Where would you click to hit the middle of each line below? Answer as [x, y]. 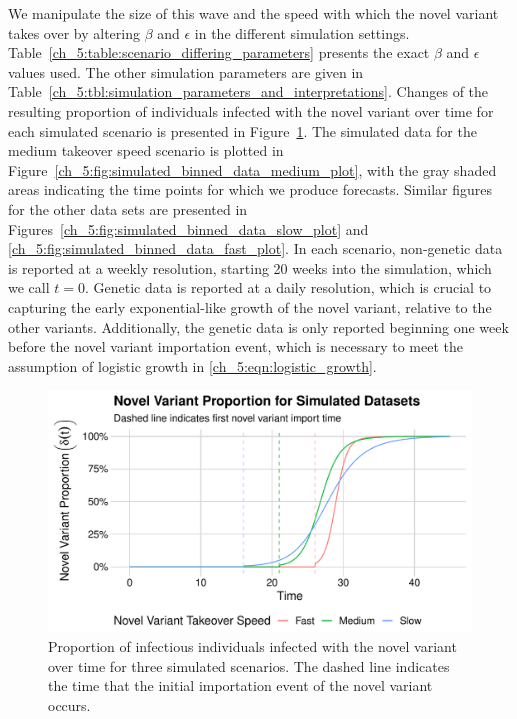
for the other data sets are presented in [128, 208]
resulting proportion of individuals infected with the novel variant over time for [251, 110]
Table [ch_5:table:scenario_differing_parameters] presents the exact [219, 52]
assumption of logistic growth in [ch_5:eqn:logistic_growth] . [192, 365]
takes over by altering [74, 32]
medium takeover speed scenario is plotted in [146, 150]
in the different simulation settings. [302, 32]
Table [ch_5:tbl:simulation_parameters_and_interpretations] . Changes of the [248, 91]
